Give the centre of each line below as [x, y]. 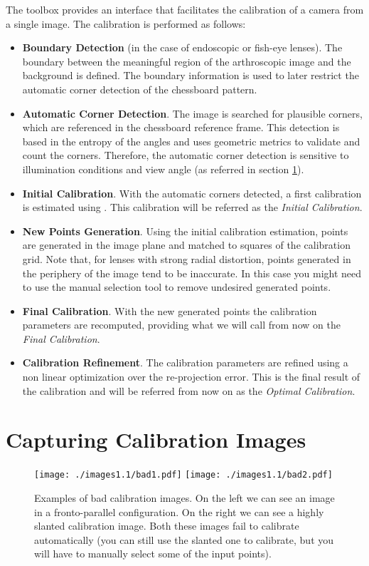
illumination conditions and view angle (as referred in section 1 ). [163, 169]
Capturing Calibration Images [156, 439]
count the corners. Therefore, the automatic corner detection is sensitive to [186, 155]
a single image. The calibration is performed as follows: [126, 23]
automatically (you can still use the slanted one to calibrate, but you [184, 539]
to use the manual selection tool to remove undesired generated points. [177, 287]
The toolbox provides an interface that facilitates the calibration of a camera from [185, 9]
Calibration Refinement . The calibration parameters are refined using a [185, 362]
